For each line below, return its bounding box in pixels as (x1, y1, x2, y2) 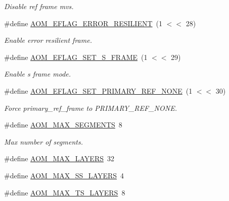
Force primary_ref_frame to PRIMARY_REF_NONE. (4, 102, 177, 113)
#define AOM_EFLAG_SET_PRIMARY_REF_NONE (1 (4, 85, 193, 96)
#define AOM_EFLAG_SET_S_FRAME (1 (4, 51, 148, 62)
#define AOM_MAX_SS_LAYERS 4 (4, 170, 124, 180)
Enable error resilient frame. (4, 35, 92, 45)
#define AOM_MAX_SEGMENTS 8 (4, 119, 122, 130)
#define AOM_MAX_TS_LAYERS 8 (4, 187, 125, 197)
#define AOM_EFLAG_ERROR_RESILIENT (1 (4, 18, 162, 28)
